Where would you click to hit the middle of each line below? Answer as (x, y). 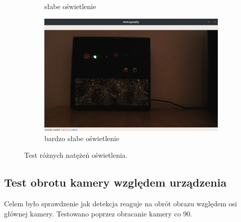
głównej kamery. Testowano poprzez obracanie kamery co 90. (98, 213)
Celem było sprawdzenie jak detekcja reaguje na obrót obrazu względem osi (120, 204)
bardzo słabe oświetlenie (82, 138)
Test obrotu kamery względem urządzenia (115, 182)
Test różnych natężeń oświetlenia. (76, 155)
